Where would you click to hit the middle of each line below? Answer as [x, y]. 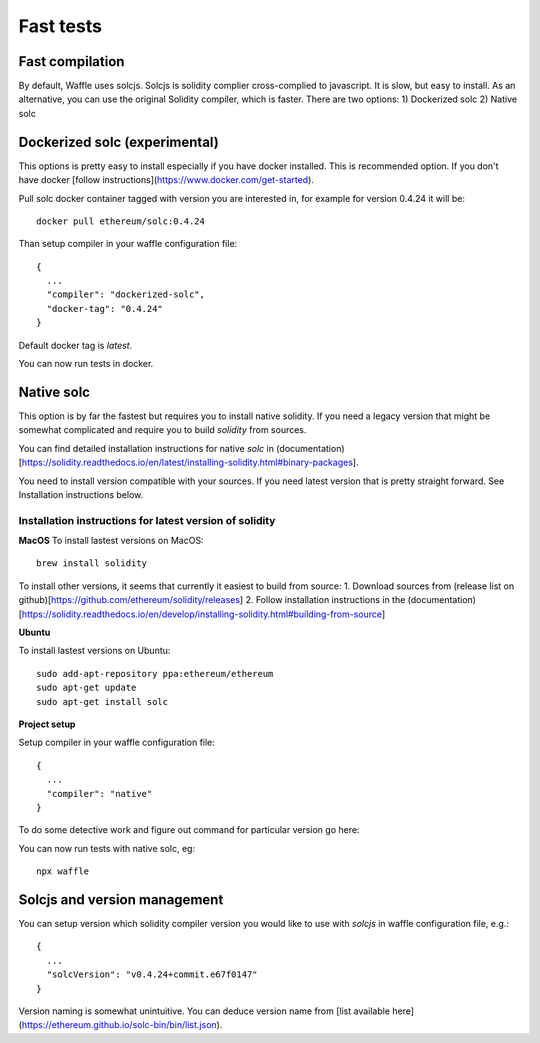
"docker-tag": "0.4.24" [105, 308]
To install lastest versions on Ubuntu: [94, 651]
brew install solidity [92, 563]
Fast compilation [71, 61]
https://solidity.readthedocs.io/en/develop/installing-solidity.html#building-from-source [202, 614]
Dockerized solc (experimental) [118, 141]
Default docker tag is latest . [75, 345]
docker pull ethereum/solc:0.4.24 [120, 221]
